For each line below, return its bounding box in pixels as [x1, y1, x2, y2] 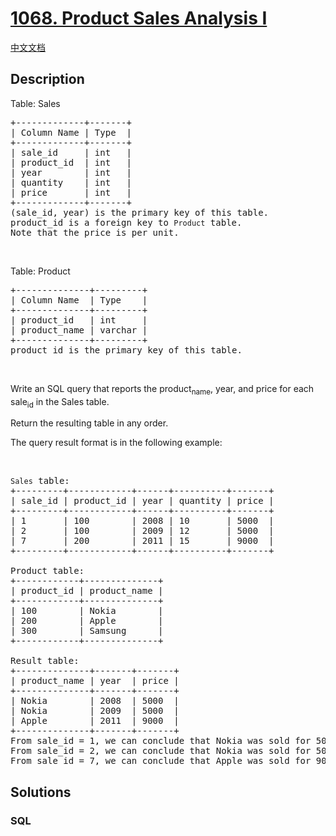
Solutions [10, 783, 72, 801]
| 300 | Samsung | [10, 625, 164, 637]
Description [10, 71, 85, 88]
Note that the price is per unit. [10, 227, 180, 238]
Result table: [10, 655, 80, 667]
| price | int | [10, 187, 132, 198]
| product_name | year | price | [10, 675, 180, 687]
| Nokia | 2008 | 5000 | [10, 695, 180, 707]
